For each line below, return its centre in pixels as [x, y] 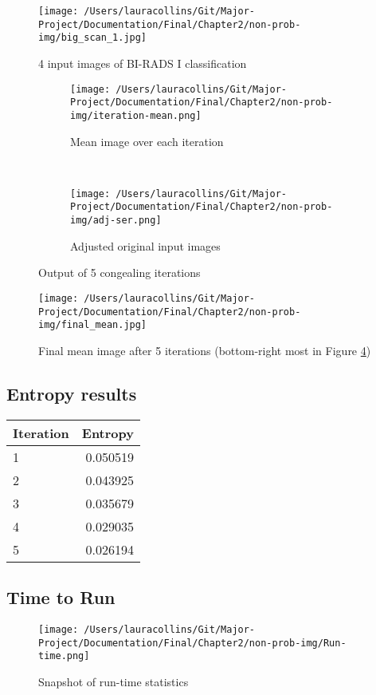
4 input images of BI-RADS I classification [143, 63]
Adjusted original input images [145, 245]
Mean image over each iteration [147, 141]
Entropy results [72, 393]
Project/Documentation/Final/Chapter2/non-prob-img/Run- [192, 643]
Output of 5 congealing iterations [119, 272]
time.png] [64, 656]
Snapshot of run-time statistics [114, 681]
